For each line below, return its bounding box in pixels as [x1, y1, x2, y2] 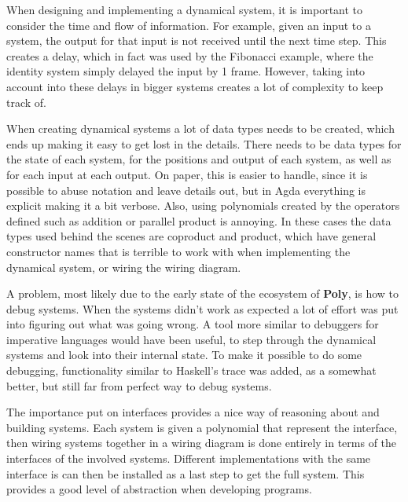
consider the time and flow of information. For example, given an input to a [6, 16, 371, 33]
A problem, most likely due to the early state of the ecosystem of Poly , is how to [6, 285, 399, 302]
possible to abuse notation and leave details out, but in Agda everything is [6, 181, 366, 198]
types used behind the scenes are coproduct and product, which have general [6, 228, 377, 244]
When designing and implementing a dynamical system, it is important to [6, 2, 363, 17]
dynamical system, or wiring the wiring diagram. [6, 258, 241, 275]
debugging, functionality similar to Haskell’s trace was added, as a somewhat [6, 362, 377, 379]
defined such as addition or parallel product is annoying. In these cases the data [6, 212, 391, 229]
